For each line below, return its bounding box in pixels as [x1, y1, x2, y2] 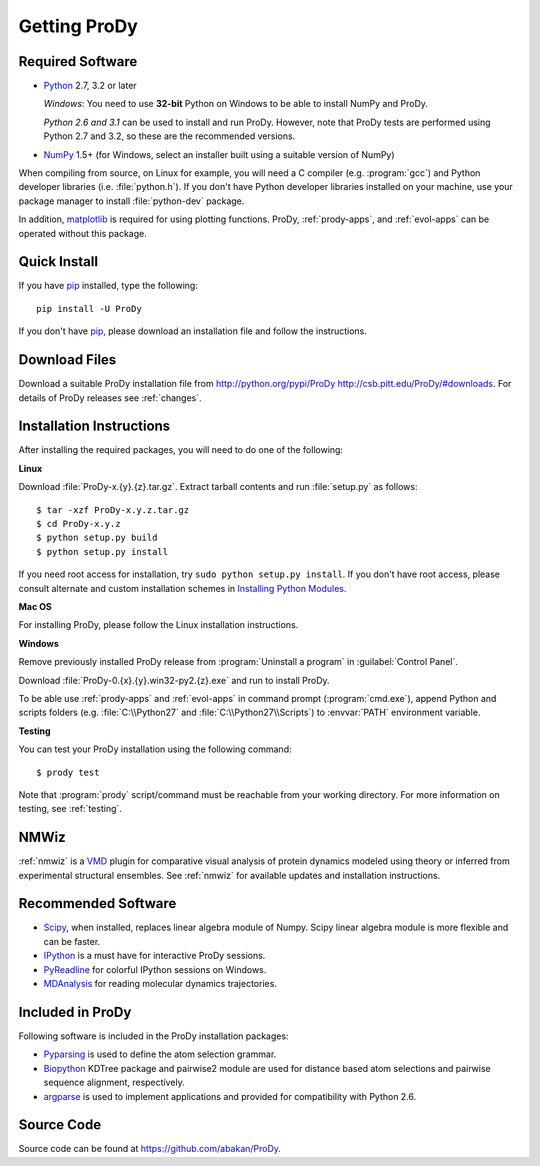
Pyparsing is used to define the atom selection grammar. [43, 1048, 277, 1060]
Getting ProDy [18, 15, 139, 37]
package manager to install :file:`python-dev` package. [18, 195, 245, 207]
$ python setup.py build [36, 532, 158, 544]
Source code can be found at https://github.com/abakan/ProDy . [18, 1143, 282, 1155]
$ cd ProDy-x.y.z [36, 518, 121, 530]
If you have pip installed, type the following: [18, 280, 199, 292]
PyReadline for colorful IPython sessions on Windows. [43, 963, 267, 975]
